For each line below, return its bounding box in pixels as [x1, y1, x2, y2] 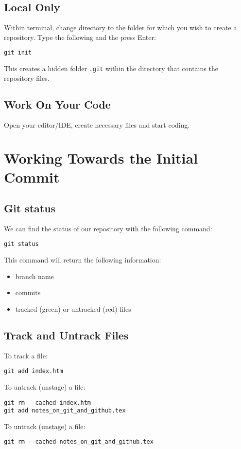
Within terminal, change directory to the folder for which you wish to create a [4, 22, 237, 33]
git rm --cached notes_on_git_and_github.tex [4, 438, 154, 446]
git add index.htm [4, 368, 63, 375]
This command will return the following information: [4, 255, 161, 265]
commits [15, 287, 41, 298]
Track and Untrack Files [4, 327, 129, 342]
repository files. [4, 73, 50, 83]
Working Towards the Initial [4, 148, 198, 168]
